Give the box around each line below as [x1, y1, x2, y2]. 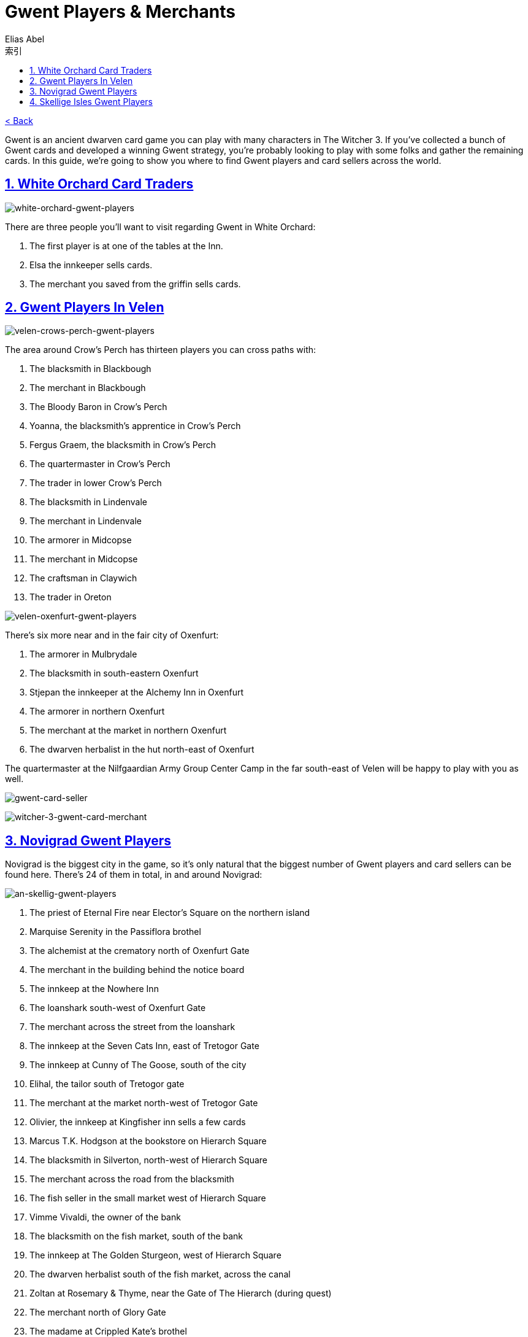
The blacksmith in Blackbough [29, 363, 151, 374]
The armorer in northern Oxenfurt [29, 706, 165, 717]
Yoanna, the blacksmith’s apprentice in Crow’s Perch [29, 420, 241, 432]
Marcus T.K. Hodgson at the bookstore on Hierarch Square [29, 1136, 267, 1147]
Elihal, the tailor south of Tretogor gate [29, 1079, 185, 1090]
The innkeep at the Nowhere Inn [29, 983, 159, 994]
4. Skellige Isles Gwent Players [29, 96, 153, 107]
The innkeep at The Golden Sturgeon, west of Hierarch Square [29, 1250, 281, 1261]
